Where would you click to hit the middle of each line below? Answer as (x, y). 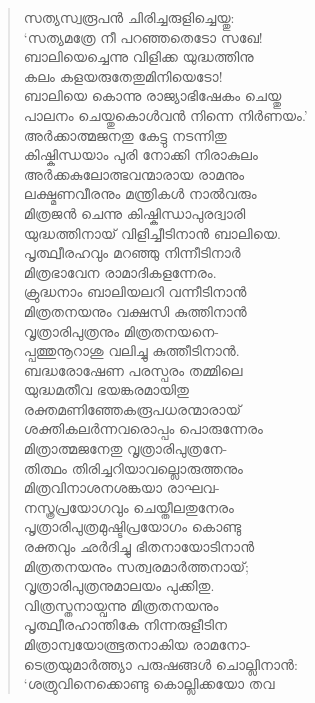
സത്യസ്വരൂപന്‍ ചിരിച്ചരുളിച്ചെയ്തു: (129, 17)
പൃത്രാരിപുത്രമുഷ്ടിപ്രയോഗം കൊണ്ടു (132, 526)
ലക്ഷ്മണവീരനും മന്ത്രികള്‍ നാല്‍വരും (140, 193)
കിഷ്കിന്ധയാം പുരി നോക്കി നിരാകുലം (140, 154)
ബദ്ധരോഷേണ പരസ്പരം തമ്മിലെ (133, 369)
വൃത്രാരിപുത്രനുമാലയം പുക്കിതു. (119, 585)
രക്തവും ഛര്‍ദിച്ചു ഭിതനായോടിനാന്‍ (139, 546)
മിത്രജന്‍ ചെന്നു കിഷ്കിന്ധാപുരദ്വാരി (134, 212)
